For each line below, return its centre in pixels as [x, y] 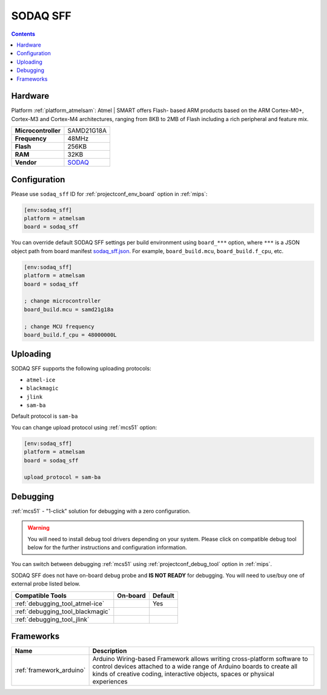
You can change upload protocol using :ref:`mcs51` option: [84, 427]
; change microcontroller [62, 301]
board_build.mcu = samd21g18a [69, 309]
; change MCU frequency [59, 326]
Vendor [26, 162]
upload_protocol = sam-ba [62, 477]
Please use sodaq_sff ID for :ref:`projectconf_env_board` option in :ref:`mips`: [109, 194]
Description [110, 651]
